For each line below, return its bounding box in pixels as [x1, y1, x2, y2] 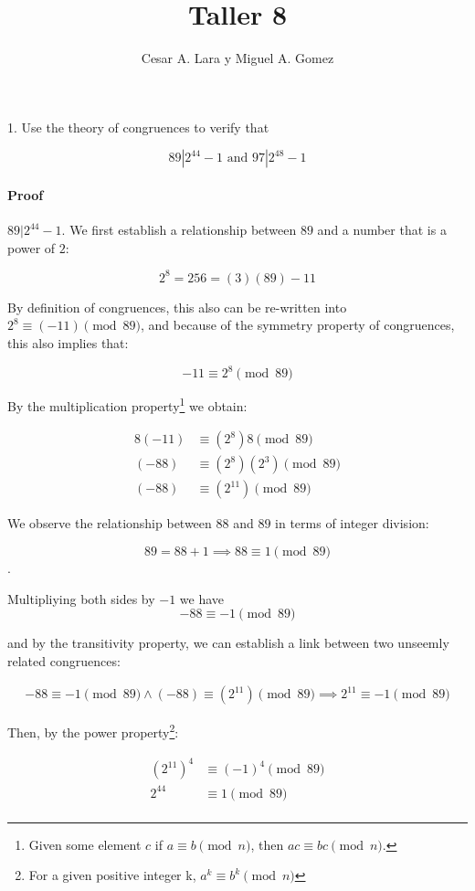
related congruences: [7, 651, 121, 670]
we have [179, 589, 225, 608]
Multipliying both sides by [7, 589, 155, 608]
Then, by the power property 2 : [7, 720, 179, 742]
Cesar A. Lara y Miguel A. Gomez [141, 48, 334, 68]
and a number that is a [317, 220, 447, 239]
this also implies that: [7, 333, 129, 352]
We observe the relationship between [7, 514, 212, 533]
